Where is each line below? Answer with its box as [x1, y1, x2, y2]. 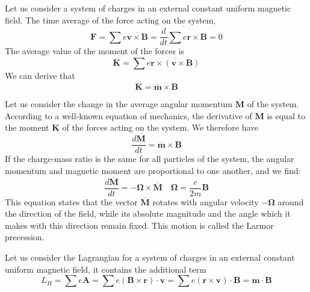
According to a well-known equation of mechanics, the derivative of [5, 109, 252, 122]
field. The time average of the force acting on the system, [5, 13, 216, 26]
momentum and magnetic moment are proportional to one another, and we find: [5, 164, 301, 176]
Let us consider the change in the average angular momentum [5, 98, 233, 110]
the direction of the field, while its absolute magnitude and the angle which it [5, 207, 291, 220]
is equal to [267, 109, 305, 122]
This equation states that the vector [5, 195, 138, 208]
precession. [5, 231, 45, 243]
